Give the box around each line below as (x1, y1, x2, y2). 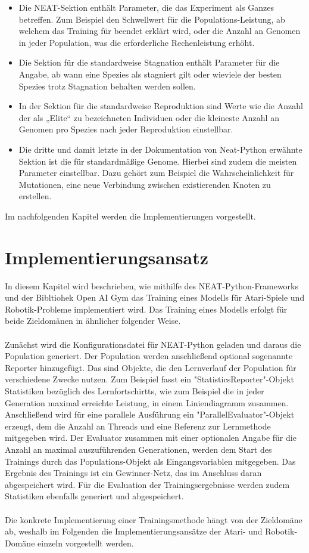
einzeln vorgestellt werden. (38, 536, 134, 549)
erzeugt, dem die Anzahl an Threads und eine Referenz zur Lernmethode (5, 419, 271, 432)
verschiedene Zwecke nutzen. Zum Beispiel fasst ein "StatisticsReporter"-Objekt (5, 373, 294, 385)
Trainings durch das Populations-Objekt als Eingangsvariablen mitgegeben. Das (5, 455, 296, 467)
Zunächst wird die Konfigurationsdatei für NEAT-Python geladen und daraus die (5, 338, 301, 350)
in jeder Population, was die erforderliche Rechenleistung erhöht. (18, 36, 255, 48)
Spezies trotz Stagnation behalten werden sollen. (18, 79, 196, 92)
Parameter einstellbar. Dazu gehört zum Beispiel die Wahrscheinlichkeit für (18, 166, 294, 179)
